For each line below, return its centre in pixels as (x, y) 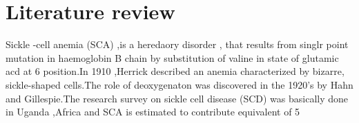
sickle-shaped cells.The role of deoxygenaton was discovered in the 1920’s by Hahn (179, 84)
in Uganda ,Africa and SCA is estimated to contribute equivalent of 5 (153, 112)
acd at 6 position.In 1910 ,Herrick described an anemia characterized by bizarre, (175, 71)
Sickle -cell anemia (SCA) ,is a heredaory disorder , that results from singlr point (177, 44)
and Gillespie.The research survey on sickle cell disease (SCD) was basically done (177, 98)
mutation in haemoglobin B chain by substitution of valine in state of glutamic (172, 57)
